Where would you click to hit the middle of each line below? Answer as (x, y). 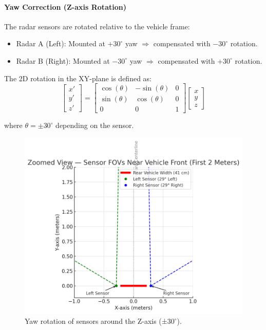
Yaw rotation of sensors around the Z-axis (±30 (100, 320)
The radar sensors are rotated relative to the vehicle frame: (97, 26)
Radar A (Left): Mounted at (61, 43)
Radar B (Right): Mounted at (63, 60)
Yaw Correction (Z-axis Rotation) (65, 6)
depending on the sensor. (95, 125)
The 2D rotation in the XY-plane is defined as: (78, 78)
